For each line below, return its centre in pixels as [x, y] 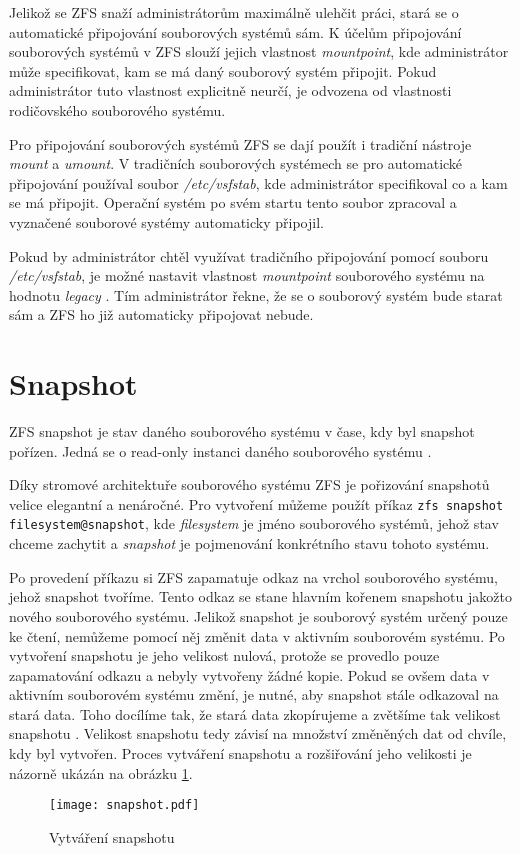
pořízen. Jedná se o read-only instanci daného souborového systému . [220, 450]
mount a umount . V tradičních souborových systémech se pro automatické [236, 163]
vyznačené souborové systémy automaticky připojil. [166, 221]
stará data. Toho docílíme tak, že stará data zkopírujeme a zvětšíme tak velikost [255, 713]
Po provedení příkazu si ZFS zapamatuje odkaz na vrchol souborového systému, [253, 576]
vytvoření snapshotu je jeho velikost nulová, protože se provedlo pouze [224, 655]
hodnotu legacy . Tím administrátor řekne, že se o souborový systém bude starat [256, 294]
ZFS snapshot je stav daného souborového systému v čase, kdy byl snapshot [242, 431]
